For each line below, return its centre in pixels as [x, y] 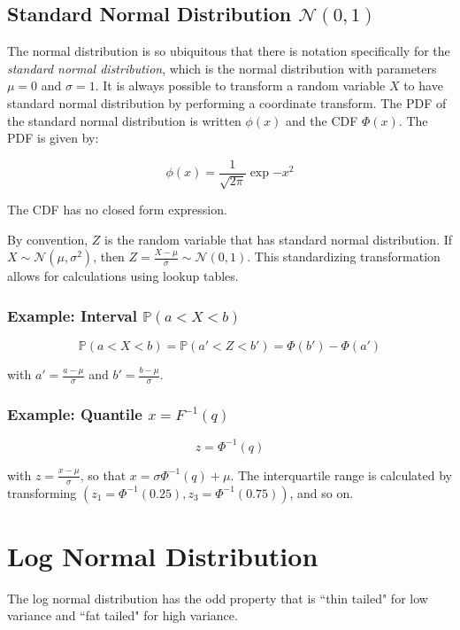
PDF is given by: [53, 138]
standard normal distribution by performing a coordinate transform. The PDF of [227, 102]
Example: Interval [72, 315]
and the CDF [322, 120]
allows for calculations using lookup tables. [123, 276]
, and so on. [322, 492]
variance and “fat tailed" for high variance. [123, 615]
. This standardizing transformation [344, 257]
